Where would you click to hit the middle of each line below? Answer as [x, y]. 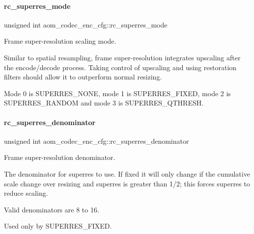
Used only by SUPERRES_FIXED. [58, 226]
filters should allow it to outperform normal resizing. [83, 77]
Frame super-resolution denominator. [60, 157]
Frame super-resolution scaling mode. [60, 41]
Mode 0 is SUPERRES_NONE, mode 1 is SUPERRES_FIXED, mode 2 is [117, 93]
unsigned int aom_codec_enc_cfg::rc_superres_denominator [97, 141]
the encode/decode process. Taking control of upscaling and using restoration [120, 67]
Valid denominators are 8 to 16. [52, 209]
